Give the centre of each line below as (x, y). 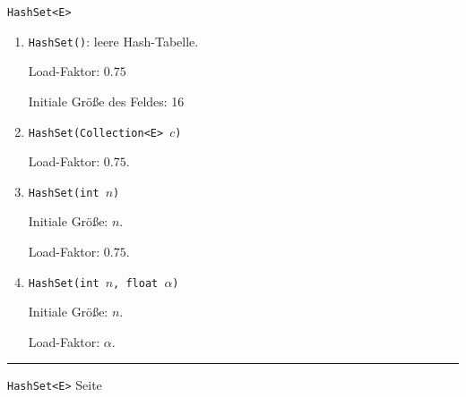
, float (136, 283)
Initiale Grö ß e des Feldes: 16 (106, 101)
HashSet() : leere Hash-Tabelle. (113, 41)
